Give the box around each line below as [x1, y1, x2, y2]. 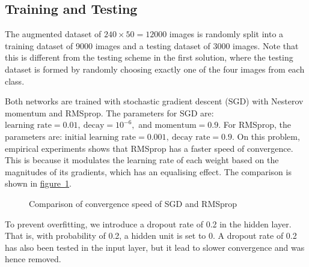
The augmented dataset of [5, 28, 102, 40]
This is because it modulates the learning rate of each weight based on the [5, 154, 279, 166]
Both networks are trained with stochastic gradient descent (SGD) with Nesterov [5, 95, 304, 107]
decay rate [171, 133, 210, 142]
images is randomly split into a [169, 28, 284, 40]
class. [5, 74, 25, 87]
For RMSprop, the [223, 118, 291, 131]
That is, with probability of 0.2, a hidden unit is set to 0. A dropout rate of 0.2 [5, 229, 297, 242]
